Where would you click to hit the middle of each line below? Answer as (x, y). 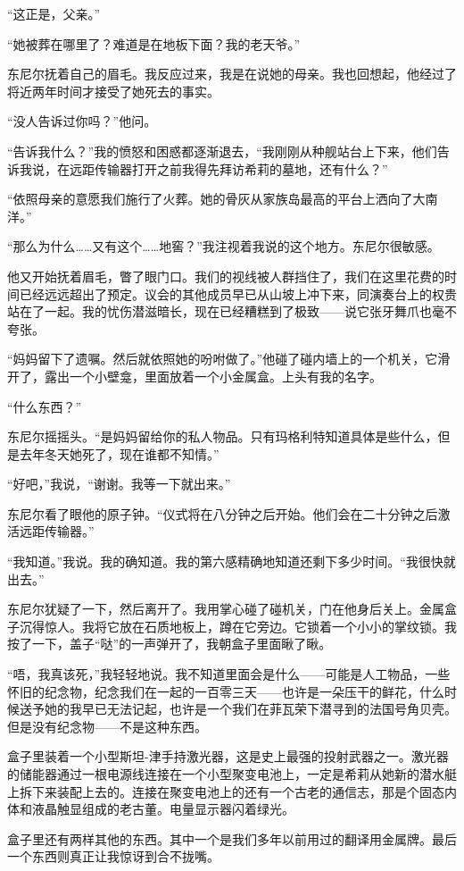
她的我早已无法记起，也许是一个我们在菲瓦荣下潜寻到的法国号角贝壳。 (250, 709)
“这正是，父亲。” (54, 13)
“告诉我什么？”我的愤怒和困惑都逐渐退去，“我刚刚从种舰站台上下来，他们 (222, 151)
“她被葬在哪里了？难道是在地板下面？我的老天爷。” (154, 43)
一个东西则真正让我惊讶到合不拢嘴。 (113, 856)
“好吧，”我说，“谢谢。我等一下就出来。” (119, 484)
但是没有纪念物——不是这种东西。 (107, 726)
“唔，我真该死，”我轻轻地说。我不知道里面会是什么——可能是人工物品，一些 (229, 674)
